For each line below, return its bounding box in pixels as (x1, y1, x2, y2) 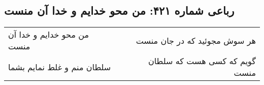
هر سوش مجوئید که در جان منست (136, 34, 256, 46)
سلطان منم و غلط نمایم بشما (8, 61, 111, 73)
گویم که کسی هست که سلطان (148, 55, 256, 67)
